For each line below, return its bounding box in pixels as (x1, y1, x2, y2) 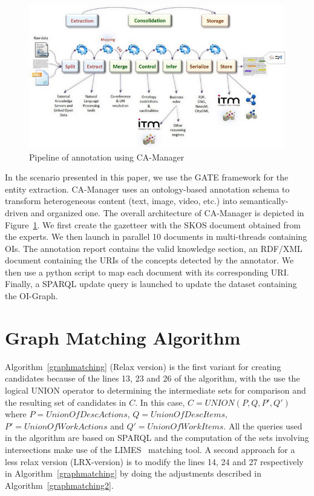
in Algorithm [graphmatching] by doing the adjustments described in (5, 467, 261, 480)
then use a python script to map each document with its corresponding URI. (5, 265, 289, 278)
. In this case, (135, 395, 185, 408)
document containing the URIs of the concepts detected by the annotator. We (5, 254, 294, 266)
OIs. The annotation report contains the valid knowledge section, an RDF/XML (5, 242, 303, 254)
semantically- (240, 194, 289, 207)
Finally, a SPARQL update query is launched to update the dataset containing (5, 277, 297, 290)
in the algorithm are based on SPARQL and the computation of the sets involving (5, 431, 309, 444)
